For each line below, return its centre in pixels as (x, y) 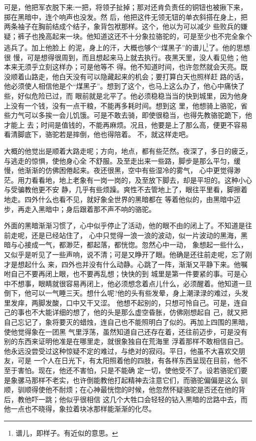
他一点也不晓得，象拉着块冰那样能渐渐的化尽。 (80, 409)
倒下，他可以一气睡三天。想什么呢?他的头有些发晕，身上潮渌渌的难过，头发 (126, 293)
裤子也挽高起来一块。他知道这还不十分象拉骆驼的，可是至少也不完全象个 (135, 36)
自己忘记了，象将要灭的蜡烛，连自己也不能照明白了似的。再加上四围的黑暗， (128, 322)
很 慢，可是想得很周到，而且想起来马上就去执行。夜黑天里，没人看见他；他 (126, 57)
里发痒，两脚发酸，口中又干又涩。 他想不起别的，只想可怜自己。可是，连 (122, 302)
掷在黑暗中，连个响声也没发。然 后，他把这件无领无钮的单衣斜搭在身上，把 (126, 17)
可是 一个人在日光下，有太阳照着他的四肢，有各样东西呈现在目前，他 (129, 360)
